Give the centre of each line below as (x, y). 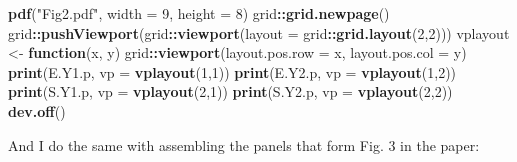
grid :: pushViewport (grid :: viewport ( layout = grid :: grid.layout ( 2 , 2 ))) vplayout (259, 32)
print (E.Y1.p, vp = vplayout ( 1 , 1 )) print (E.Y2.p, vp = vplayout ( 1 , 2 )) (232, 71)
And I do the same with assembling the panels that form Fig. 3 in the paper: (244, 144)
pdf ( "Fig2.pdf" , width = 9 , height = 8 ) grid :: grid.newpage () (199, 13)
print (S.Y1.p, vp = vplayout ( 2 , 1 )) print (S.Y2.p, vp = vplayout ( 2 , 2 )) (230, 91)
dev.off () (37, 110)
